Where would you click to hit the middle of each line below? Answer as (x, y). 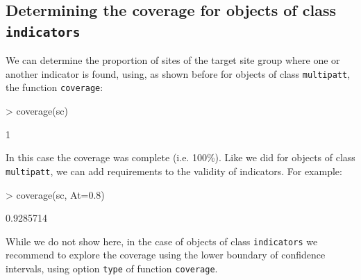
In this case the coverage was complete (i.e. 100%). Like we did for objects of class (180, 157)
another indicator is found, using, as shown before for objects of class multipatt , (178, 73)
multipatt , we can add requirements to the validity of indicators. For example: (174, 171)
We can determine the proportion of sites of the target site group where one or (173, 60)
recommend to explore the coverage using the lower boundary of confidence (166, 255)
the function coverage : (54, 87)
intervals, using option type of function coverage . (112, 268)
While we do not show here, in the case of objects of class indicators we (162, 241)
